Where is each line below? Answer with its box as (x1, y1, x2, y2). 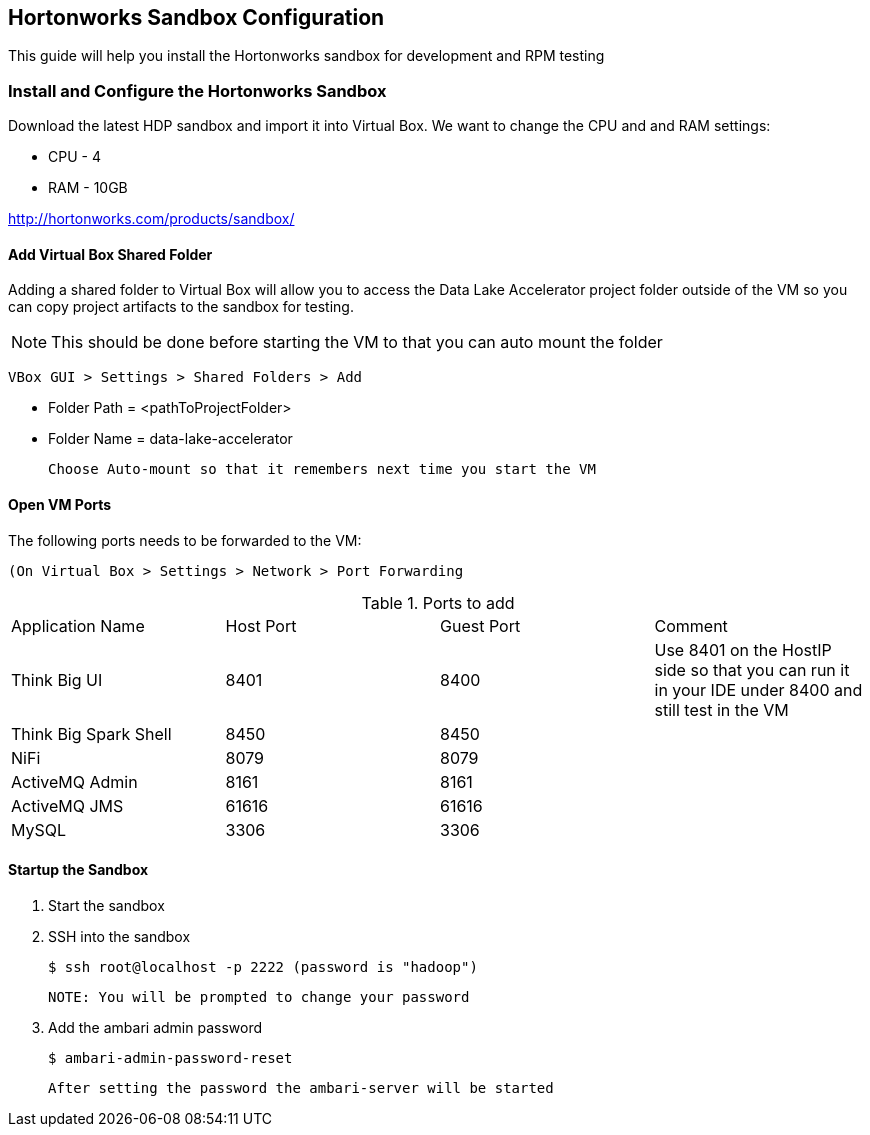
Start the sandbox (48, 896, 165, 914)
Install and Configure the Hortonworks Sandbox (8, 80, 387, 101)
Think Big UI (11, 669, 103, 690)
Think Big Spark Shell (11, 723, 172, 744)
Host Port (225, 615, 297, 636)
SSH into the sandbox (48, 927, 191, 945)
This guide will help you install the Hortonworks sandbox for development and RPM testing (8, 47, 605, 65)
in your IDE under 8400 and (654, 679, 863, 700)
